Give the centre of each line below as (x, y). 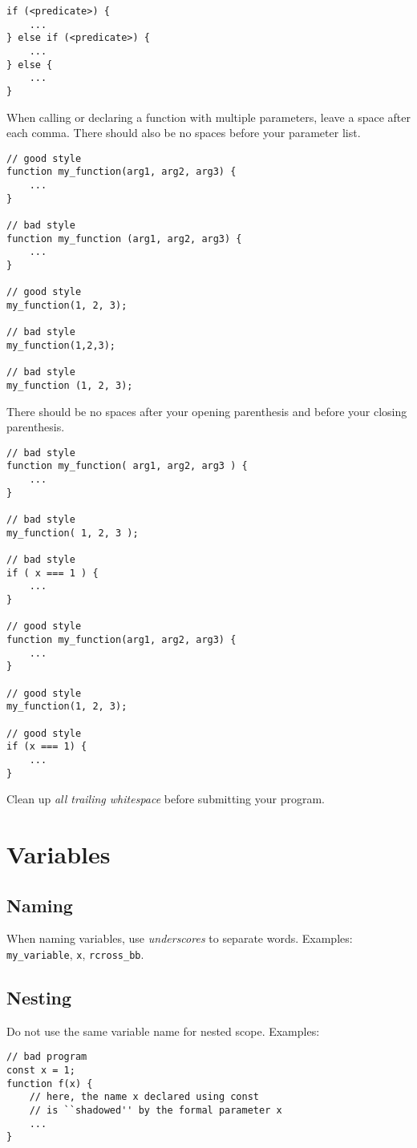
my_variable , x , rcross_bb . (75, 954)
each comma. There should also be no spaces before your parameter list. (184, 133)
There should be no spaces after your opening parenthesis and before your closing (207, 411)
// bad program (47, 1057)
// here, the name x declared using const (144, 1097)
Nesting (39, 997)
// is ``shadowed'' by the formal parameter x (156, 1111)
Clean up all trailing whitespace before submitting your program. (166, 799)
